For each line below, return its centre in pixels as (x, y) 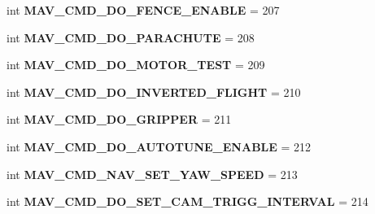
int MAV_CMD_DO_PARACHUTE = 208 (131, 37)
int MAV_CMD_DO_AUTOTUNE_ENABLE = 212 (159, 146)
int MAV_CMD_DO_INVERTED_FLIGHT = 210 (154, 92)
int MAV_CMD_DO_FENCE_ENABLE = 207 (143, 10)
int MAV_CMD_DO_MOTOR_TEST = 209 (136, 65)
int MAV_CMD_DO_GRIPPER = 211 (119, 119)
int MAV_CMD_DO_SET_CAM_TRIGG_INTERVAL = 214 (187, 201)
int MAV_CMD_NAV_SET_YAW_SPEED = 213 (152, 174)
